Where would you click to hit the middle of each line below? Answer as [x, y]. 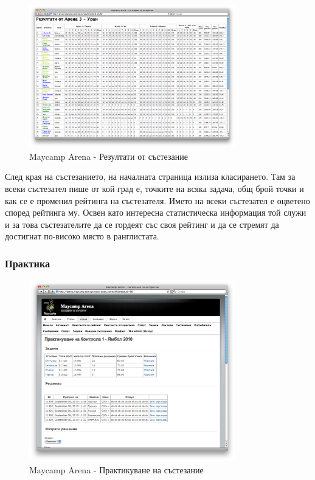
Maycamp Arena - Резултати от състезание [109, 156]
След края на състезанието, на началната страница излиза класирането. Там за [150, 177]
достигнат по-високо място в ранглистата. [82, 236]
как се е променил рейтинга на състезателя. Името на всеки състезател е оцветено [157, 200]
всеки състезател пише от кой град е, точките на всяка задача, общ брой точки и [154, 188]
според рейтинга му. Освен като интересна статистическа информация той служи [156, 212]
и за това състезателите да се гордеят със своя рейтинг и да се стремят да [142, 224]
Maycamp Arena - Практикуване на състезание [116, 469]
